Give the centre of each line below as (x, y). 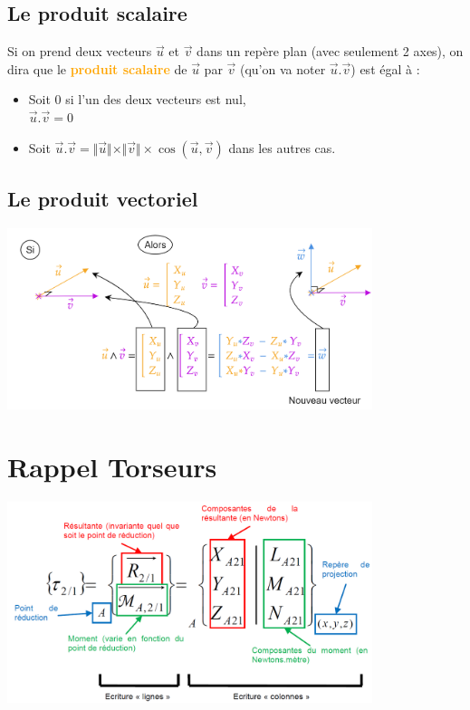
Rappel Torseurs (112, 467)
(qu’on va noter (283, 68)
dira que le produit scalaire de (97, 68)
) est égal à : (385, 68)
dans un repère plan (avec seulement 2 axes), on (330, 51)
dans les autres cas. (282, 147)
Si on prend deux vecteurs (80, 51)
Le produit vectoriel (103, 198)
